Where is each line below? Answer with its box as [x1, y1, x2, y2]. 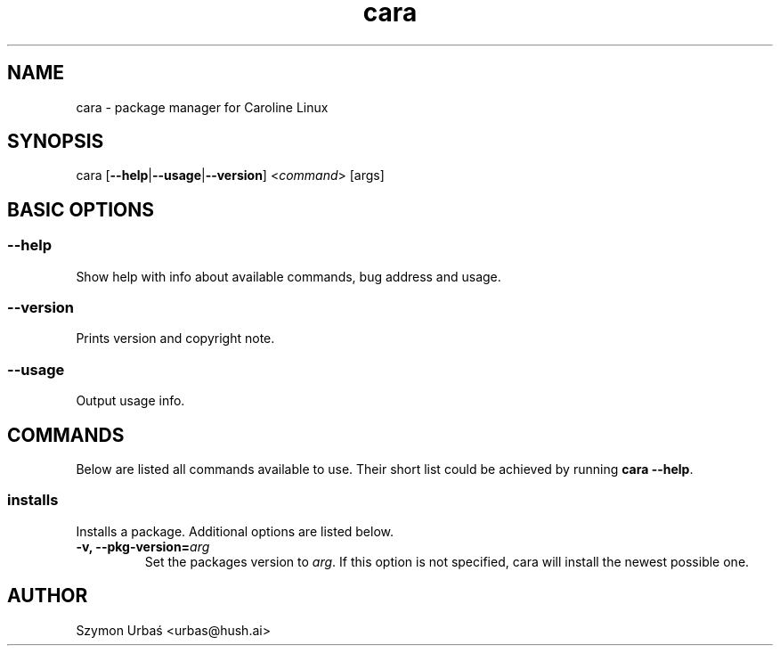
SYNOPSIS [7, 130, 104, 153]
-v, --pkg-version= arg [76, 538, 210, 554]
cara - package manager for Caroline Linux [76, 99, 329, 115]
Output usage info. [76, 393, 185, 409]
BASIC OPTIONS [7, 198, 155, 221]
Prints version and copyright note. [76, 331, 275, 347]
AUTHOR [7, 584, 88, 608]
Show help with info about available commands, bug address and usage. [76, 268, 501, 284]
